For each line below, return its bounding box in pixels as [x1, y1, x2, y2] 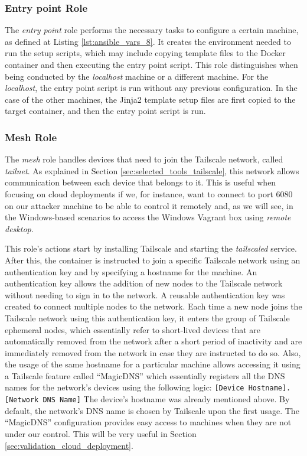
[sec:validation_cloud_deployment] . [5, 439, 133, 451]
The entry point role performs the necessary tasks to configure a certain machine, [5, 24, 299, 36]
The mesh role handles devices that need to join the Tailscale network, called [5, 153, 283, 165]
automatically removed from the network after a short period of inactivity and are [5, 335, 302, 347]
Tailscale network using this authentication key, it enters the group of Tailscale [5, 311, 290, 324]
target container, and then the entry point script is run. [5, 105, 206, 117]
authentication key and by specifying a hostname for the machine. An [5, 265, 257, 278]
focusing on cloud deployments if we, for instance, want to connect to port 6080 [5, 187, 293, 200]
